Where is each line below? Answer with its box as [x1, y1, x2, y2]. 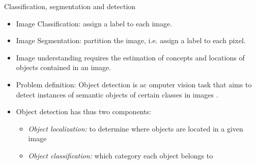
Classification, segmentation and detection [4, 1, 136, 11]
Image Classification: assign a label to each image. [16, 18, 173, 28]
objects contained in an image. [16, 62, 111, 73]
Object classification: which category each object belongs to [28, 150, 213, 160]
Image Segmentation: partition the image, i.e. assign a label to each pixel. [16, 35, 246, 46]
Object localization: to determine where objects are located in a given [28, 123, 243, 134]
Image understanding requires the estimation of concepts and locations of [16, 52, 245, 62]
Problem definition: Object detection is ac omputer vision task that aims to [16, 79, 252, 89]
